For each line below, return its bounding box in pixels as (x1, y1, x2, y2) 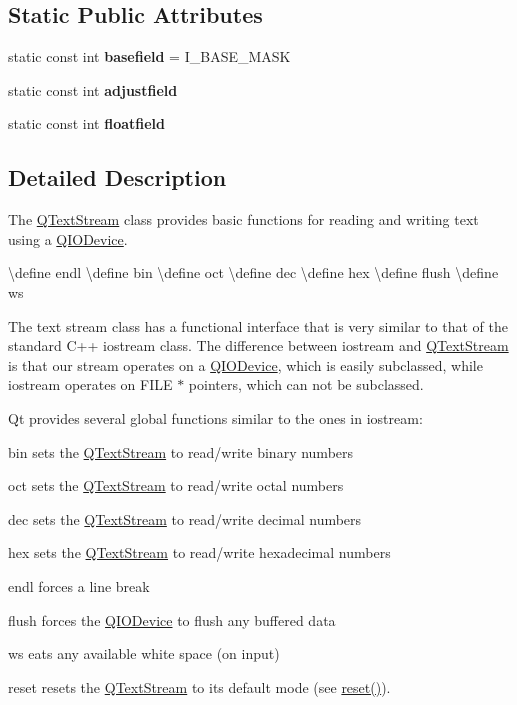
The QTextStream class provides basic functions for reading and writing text (8, 209, 479, 230)
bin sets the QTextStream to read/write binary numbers (8, 441, 354, 462)
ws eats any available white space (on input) (8, 643, 280, 664)
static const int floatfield (8, 113, 166, 134)
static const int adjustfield (8, 79, 178, 100)
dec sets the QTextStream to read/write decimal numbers (8, 508, 362, 529)
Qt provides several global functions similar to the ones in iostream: (8, 407, 423, 428)
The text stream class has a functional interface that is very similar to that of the (8, 315, 508, 336)
